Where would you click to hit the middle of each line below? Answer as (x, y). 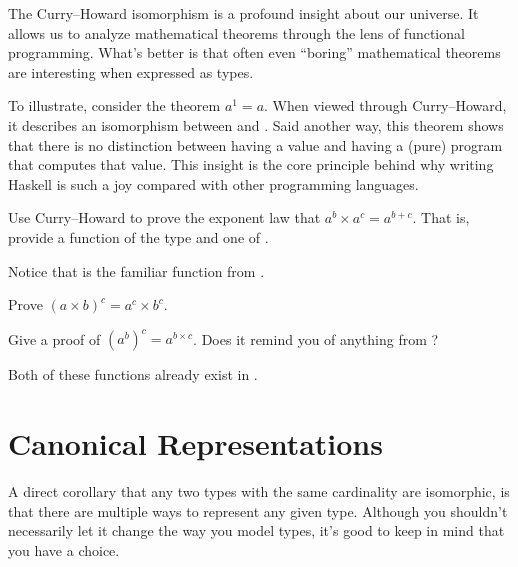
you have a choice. (64, 549)
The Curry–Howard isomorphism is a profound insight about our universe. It (243, 13)
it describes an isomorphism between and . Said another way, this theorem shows (256, 124)
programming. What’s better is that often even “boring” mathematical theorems (254, 52)
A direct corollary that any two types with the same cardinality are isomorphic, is (259, 490)
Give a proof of (54, 338)
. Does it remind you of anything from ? (316, 338)
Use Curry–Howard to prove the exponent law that (164, 217)
